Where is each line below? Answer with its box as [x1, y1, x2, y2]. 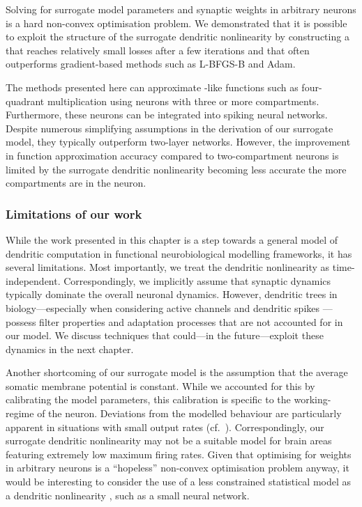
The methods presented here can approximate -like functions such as [6, 79, 299, 94]
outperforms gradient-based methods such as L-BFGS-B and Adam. [6, 56, 296, 71]
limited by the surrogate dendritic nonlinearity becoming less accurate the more [6, 162, 347, 176]
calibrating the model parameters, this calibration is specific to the [6, 392, 291, 407]
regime [6, 406, 34, 421]
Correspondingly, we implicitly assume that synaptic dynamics [63, 273, 331, 288]
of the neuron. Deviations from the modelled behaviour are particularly [37, 406, 342, 421]
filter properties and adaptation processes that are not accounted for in [39, 314, 343, 329]
